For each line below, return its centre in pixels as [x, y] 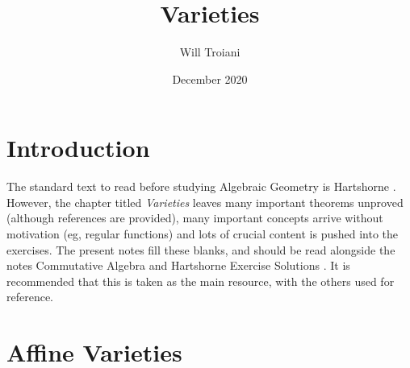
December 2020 [210, 79]
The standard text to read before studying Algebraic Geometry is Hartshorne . [201, 186]
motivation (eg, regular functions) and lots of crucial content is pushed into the [203, 234]
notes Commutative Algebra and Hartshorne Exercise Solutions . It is [178, 265]
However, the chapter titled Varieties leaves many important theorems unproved [205, 202]
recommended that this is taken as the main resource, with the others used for [201, 281]
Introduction [78, 148]
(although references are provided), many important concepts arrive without [195, 218]
